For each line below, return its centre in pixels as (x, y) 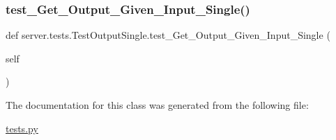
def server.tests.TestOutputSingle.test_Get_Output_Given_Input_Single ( (168, 35)
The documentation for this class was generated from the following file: (157, 105)
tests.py (22, 128)
